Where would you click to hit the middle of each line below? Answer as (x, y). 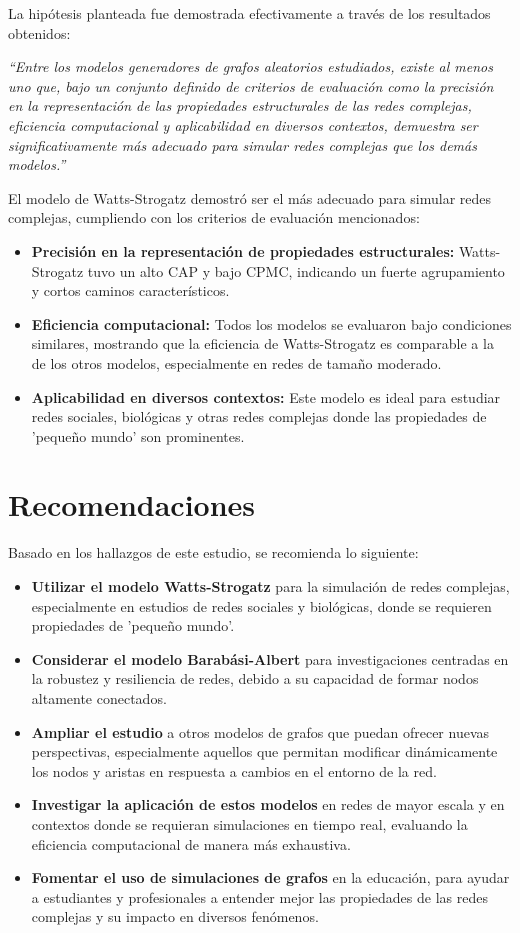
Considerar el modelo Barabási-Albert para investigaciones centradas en (270, 658)
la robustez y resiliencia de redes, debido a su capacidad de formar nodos (255, 678)
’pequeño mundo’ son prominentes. (138, 435)
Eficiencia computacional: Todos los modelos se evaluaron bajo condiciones (271, 323)
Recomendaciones (132, 504)
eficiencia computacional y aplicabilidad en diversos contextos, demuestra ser (243, 124)
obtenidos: (39, 32)
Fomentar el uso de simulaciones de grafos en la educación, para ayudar (270, 877)
